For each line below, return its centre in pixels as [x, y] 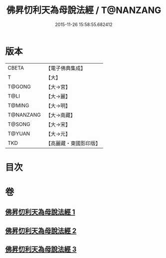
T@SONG [19, 124]
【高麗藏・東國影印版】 [73, 143]
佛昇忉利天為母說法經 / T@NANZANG [84, 10]
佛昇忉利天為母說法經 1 [40, 212]
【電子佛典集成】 [66, 68]
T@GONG [19, 87]
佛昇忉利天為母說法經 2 [41, 231]
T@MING [18, 105]
